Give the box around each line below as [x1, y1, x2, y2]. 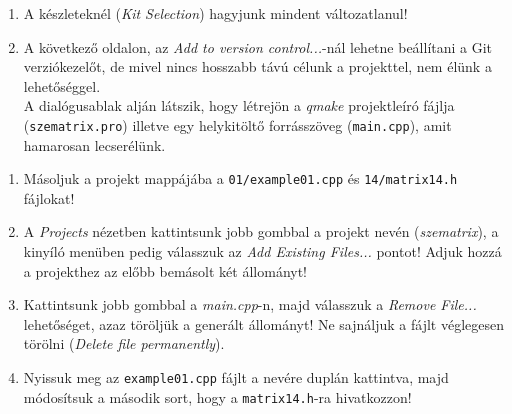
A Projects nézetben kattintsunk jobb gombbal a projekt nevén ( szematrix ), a [23, 221, 499, 242]
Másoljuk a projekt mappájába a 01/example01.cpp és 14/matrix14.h [23, 168, 458, 189]
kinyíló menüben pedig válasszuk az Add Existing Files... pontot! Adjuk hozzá [23, 241, 502, 262]
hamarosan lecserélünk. [23, 134, 166, 155]
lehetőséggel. [23, 75, 101, 96]
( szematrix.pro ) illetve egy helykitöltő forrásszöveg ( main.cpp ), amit [23, 114, 452, 135]
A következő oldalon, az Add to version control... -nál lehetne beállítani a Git [23, 36, 493, 57]
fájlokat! [23, 187, 75, 208]
